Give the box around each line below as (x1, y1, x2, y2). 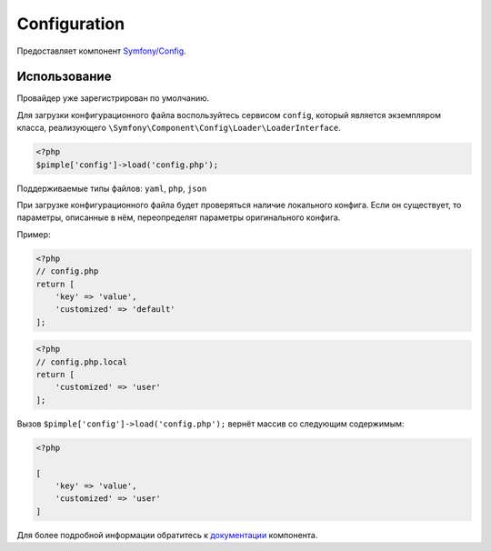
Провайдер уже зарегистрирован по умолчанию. (16, 93, 210, 104)
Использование (16, 69, 112, 85)
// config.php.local (35, 356, 127, 367)
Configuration (16, 14, 125, 34)
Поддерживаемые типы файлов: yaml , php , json (16, 183, 207, 194)
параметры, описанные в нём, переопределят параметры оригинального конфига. (16, 212, 341, 223)
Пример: (16, 228, 51, 240)
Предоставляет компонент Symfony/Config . (16, 45, 186, 56)
